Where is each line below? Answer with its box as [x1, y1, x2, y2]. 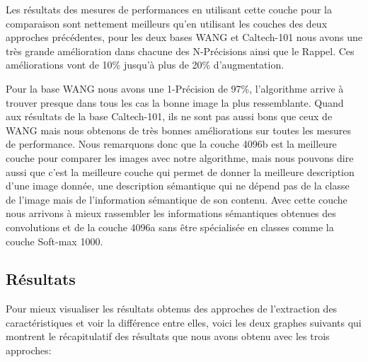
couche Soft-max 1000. [6, 233, 103, 248]
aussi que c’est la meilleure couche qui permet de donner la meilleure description [6, 164, 355, 179]
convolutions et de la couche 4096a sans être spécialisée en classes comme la [6, 219, 334, 234]
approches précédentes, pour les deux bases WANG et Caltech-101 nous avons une [6, 30, 362, 45]
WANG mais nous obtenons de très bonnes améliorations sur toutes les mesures [6, 122, 351, 137]
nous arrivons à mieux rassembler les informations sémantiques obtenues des [6, 206, 336, 221]
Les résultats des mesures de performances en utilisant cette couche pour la [6, 2, 332, 16]
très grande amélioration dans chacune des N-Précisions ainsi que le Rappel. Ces [6, 43, 355, 58]
